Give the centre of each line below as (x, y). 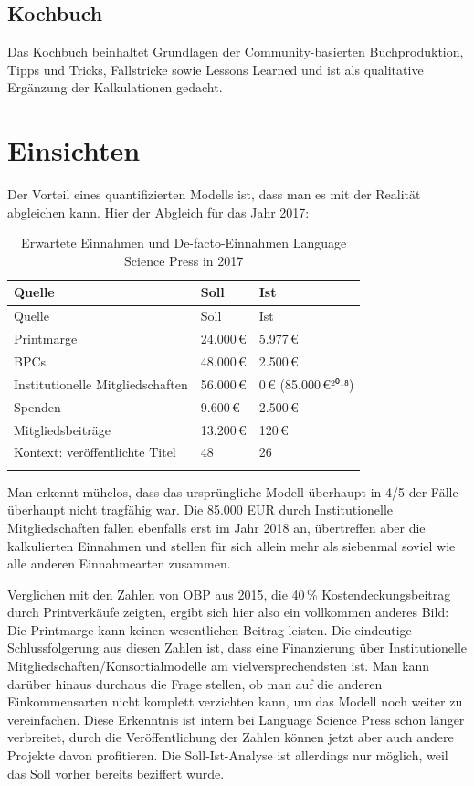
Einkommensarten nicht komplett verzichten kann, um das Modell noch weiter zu (235, 701)
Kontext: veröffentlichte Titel (95, 452)
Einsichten (74, 150)
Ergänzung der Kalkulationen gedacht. (115, 87)
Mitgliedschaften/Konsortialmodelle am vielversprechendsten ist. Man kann (219, 666)
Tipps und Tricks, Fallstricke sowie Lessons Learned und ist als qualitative (216, 69)
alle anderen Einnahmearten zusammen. (119, 563)
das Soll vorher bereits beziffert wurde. (116, 773)
